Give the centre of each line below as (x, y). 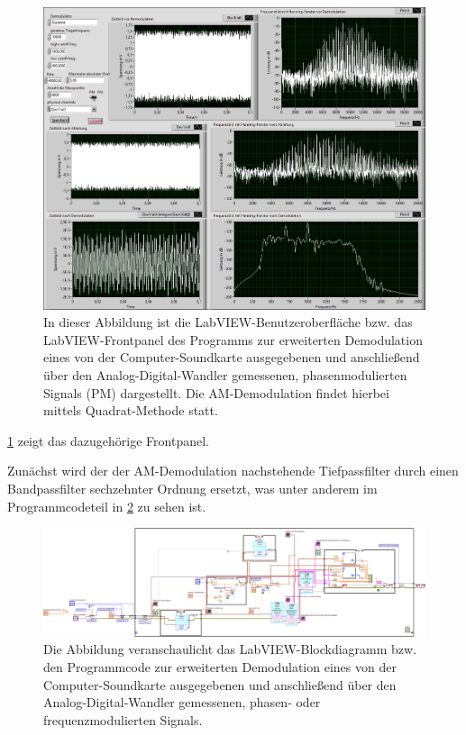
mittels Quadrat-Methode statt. (131, 410)
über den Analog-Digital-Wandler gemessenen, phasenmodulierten (225, 375)
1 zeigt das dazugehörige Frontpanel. (108, 440)
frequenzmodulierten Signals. (123, 719)
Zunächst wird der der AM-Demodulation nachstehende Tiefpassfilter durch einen (233, 471)
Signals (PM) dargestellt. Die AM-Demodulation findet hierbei (216, 392)
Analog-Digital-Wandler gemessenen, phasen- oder (182, 702)
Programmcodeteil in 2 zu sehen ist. (107, 506)
